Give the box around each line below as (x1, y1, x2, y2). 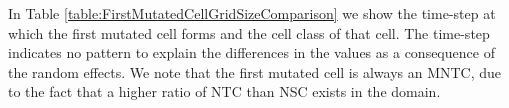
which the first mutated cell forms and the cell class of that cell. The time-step (8, 22, 490, 43)
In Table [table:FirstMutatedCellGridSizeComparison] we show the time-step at (8, 3, 496, 23)
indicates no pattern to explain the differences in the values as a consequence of (8, 42, 495, 63)
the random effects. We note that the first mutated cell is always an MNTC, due (8, 61, 502, 82)
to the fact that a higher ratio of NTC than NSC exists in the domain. (8, 81, 441, 102)
